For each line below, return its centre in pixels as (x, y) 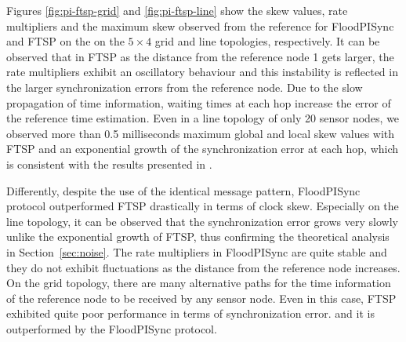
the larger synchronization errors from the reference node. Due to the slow (185, 87)
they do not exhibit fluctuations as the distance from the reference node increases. (203, 267)
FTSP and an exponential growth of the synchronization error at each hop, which (203, 149)
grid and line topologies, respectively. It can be (267, 41)
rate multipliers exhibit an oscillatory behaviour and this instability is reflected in (202, 72)
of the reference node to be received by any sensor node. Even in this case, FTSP (201, 298)
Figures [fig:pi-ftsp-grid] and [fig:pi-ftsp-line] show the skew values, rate (177, 10)
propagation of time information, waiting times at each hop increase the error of (199, 102)
